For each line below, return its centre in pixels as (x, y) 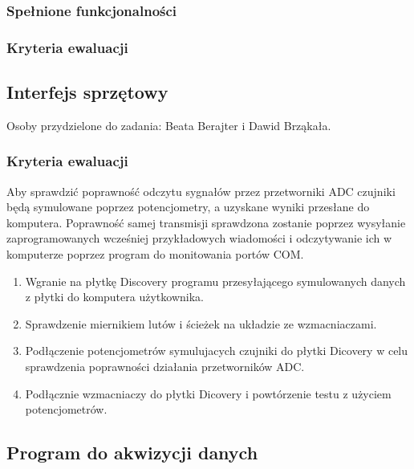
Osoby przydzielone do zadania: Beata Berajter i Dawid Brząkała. (169, 125)
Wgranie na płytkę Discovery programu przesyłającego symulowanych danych (215, 281)
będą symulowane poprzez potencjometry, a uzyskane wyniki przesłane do (188, 207)
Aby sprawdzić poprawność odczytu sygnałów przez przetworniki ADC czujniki (201, 191)
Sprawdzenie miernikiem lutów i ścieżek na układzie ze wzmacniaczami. (201, 323)
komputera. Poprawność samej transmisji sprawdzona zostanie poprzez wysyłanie (206, 222)
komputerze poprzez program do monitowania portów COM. (155, 254)
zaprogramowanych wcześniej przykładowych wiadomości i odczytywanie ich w (199, 238)
